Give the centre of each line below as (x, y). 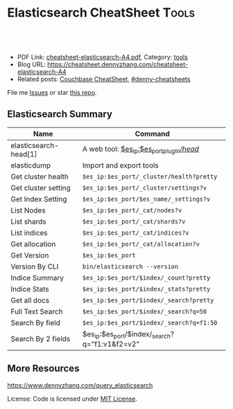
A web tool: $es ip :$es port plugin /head (140, 149)
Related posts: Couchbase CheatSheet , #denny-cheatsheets (104, 79)
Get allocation (33, 244)
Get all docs (30, 300)
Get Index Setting (39, 199)
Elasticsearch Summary (60, 115)
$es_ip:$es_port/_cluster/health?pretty (150, 176)
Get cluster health (40, 176)
